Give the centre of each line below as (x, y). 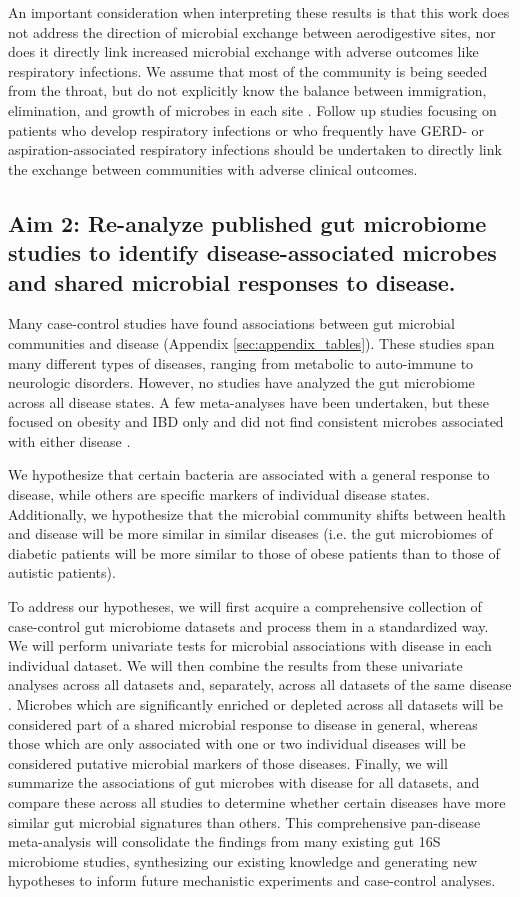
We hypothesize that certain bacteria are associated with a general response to (249, 474)
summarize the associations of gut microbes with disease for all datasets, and (244, 782)
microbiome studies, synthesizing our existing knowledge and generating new (243, 860)
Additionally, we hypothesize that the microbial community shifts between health (257, 513)
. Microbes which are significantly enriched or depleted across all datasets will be (255, 704)
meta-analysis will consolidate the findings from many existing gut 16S (224, 841)
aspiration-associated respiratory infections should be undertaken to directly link (255, 149)
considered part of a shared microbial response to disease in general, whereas (243, 723)
